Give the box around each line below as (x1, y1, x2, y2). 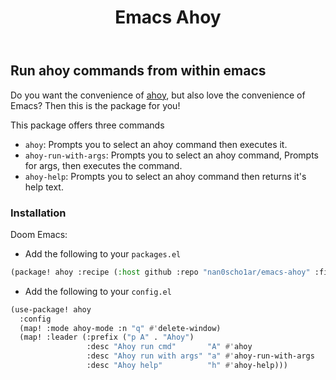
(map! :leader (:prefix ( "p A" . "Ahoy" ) (19, 332, 195, 343)
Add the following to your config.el (24, 285, 172, 297)
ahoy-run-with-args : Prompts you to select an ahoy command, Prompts (24, 149, 319, 161)
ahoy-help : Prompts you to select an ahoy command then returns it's (24, 170, 307, 182)
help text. (24, 181, 64, 193)
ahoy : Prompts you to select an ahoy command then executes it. (24, 138, 288, 150)
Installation (10, 206, 67, 220)
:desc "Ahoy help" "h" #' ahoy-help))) (86, 361, 288, 371)
